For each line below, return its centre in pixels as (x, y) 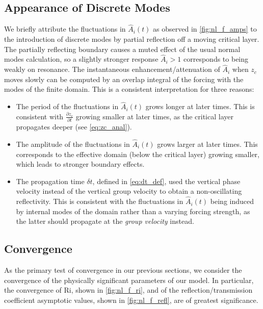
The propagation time (50, 181)
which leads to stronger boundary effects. (80, 164)
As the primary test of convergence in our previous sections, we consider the (123, 270)
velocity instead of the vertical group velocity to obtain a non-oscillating (129, 191)
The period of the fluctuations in (67, 106)
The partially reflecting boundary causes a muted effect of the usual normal (122, 49)
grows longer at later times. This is (200, 106)
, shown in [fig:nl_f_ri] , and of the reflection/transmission (162, 290)
